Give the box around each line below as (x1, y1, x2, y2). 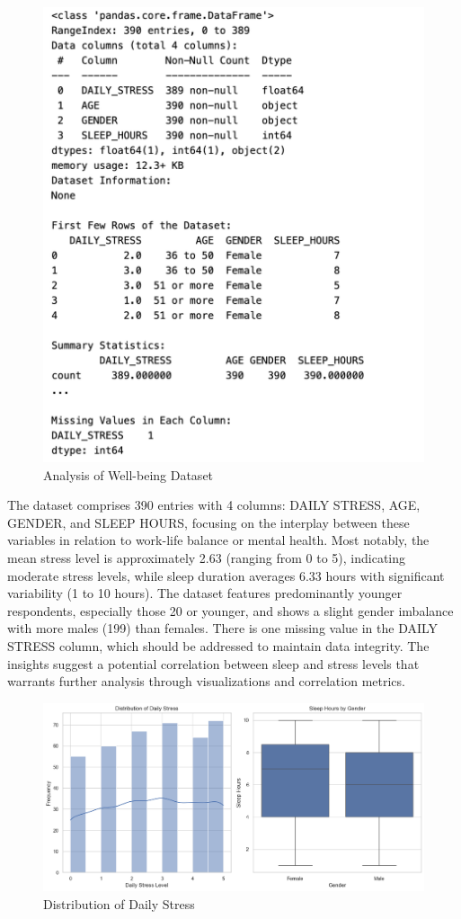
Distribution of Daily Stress (43, 894, 195, 913)
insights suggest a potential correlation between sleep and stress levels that (7, 654, 420, 673)
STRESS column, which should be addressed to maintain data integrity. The (7, 636, 430, 655)
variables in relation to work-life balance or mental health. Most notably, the (7, 531, 430, 549)
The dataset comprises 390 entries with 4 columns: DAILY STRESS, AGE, (7, 495, 421, 514)
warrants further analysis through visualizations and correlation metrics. (7, 672, 405, 691)
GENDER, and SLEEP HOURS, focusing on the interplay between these (7, 513, 410, 531)
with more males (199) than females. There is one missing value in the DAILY (7, 619, 439, 638)
